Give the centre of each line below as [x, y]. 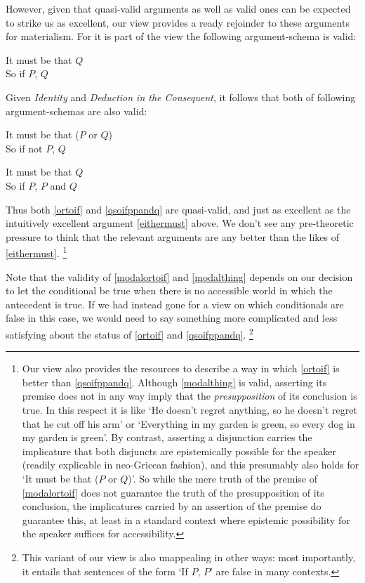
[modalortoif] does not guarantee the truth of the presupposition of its [173, 492]
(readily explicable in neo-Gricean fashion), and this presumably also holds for [191, 465]
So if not [24, 148]
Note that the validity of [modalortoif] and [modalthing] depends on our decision [179, 276]
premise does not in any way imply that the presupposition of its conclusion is [190, 396]
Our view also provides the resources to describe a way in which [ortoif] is [181, 368]
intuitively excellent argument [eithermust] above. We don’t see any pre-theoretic [180, 223]
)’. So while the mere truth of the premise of [223, 478]
